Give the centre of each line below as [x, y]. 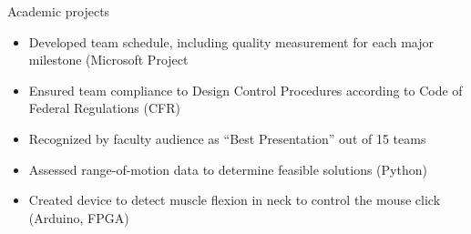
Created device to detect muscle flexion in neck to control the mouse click [235, 200]
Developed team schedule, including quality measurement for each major [231, 41]
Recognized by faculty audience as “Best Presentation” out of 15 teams [227, 138]
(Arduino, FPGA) [79, 217]
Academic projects [59, 11]
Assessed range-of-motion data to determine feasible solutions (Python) [228, 169]
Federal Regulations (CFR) [104, 108]
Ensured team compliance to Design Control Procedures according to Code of [246, 90]
